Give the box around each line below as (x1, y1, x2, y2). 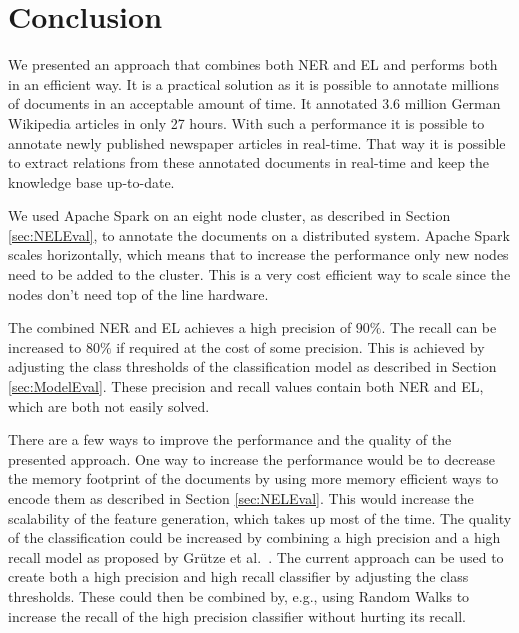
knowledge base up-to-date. (8, 171, 175, 192)
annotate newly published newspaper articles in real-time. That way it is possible (8, 132, 506, 153)
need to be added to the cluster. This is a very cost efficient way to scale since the (8, 264, 511, 285)
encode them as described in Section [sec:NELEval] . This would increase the (8, 488, 474, 508)
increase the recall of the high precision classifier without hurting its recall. (8, 605, 466, 626)
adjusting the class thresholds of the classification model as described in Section (8, 356, 497, 377)
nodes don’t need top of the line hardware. (8, 283, 269, 304)
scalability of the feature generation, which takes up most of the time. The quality (8, 507, 512, 528)
